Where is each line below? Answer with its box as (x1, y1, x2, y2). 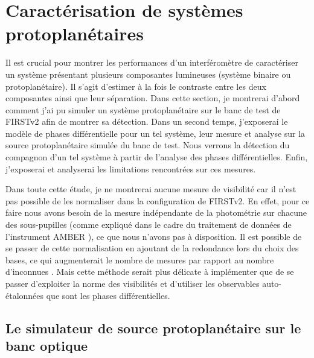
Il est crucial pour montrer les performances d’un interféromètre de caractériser (5, 56, 298, 69)
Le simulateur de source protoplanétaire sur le (5, 318, 301, 337)
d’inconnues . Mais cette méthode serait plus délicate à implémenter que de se (5, 265, 294, 278)
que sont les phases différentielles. (46, 289, 170, 301)
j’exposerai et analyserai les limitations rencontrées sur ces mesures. (5, 162, 256, 175)
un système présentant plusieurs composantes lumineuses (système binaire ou (5, 68, 291, 80)
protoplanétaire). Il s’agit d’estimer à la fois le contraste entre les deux (5, 80, 266, 92)
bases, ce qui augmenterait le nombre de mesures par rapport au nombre (5, 253, 274, 266)
